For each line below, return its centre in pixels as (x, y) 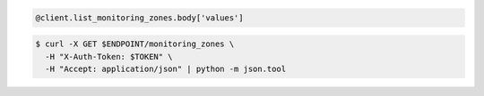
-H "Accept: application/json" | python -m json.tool (166, 68)
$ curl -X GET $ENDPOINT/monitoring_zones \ (135, 44)
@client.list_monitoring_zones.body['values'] (139, 17)
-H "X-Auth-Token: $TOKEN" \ (109, 56)
